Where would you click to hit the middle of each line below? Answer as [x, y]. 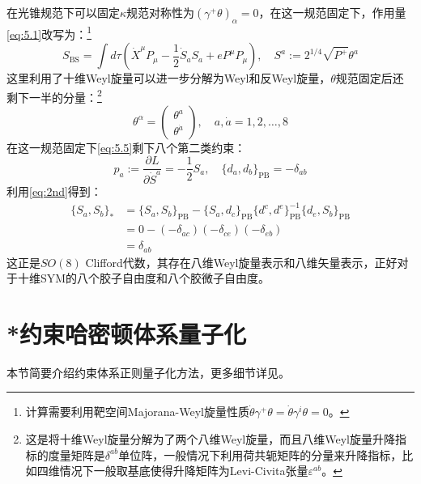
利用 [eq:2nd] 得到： [54, 191]
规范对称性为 [161, 12]
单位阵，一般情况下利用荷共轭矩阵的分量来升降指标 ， [260, 454]
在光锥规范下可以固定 [63, 12]
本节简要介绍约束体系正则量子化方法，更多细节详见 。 [148, 372]
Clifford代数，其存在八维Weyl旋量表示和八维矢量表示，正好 [241, 262]
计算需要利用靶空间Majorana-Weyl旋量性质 [137, 412]
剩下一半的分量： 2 [54, 96]
